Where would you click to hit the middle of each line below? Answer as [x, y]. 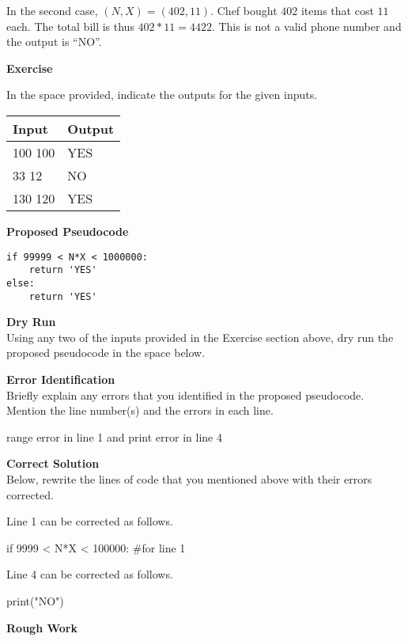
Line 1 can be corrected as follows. [90, 521]
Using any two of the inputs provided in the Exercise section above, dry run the [200, 337]
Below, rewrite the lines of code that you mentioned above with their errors [189, 478]
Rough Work [42, 627]
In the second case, [52, 10]
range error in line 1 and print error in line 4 [114, 436]
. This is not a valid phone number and [306, 26]
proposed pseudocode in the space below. [106, 353]
